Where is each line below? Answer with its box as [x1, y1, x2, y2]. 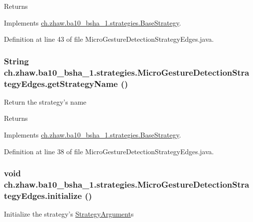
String [4, 55, 29, 67]
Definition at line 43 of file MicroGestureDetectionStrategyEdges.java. [4, 34, 214, 44]
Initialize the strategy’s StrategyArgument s [4, 209, 134, 219]
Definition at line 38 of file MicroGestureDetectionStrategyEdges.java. [4, 146, 214, 156]
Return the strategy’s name [4, 96, 87, 107]
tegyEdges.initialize [4, 189, 82, 201]
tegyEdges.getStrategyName [4, 77, 118, 89]
